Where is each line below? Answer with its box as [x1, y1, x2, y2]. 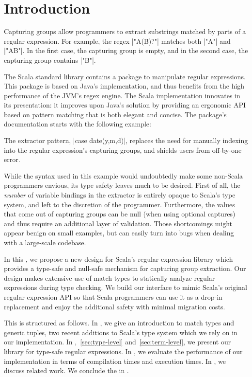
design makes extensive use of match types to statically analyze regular [4, 272, 215, 283]
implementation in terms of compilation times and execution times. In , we [4, 356, 226, 366]
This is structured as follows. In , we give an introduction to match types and [4, 318, 235, 328]
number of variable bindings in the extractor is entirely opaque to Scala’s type [4, 190, 236, 200]
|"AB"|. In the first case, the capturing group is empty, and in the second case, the [4, 45, 248, 55]
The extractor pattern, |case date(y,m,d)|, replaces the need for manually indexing [4, 135, 248, 145]
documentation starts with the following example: [4, 119, 151, 129]
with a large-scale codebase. [4, 237, 86, 247]
